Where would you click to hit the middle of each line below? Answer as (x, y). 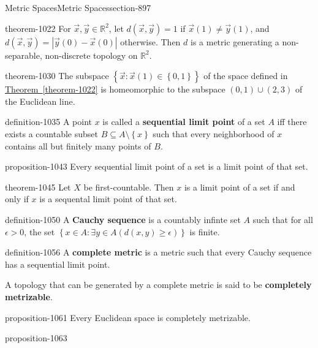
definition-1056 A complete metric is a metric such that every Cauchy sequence (158, 252)
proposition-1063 (36, 338)
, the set (40, 231)
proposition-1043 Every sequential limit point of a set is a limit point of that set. (157, 166)
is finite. (205, 231)
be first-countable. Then (129, 187)
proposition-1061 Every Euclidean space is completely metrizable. (128, 317)
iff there (292, 122)
